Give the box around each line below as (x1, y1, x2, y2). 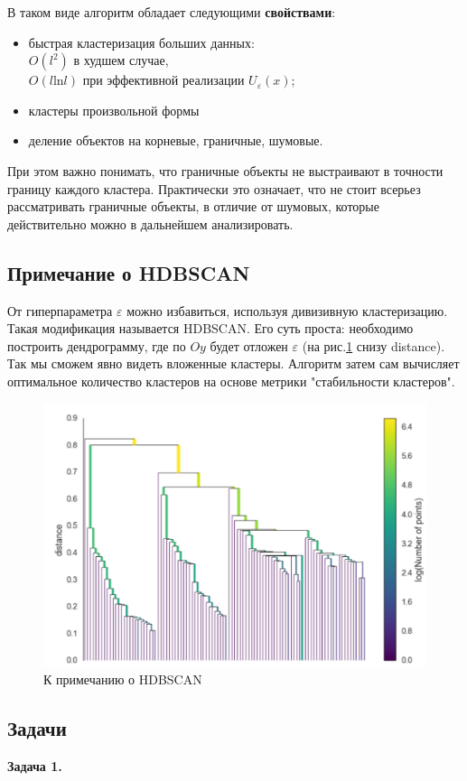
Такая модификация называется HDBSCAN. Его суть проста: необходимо (7, 319, 414, 338)
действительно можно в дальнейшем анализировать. (7, 214, 294, 233)
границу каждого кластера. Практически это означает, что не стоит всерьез (7, 179, 421, 198)
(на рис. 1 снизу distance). (302, 336, 445, 355)
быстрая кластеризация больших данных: (28, 33, 255, 51)
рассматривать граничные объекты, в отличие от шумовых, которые (7, 197, 379, 216)
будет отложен (210, 336, 288, 355)
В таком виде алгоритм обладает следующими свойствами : (7, 3, 336, 21)
